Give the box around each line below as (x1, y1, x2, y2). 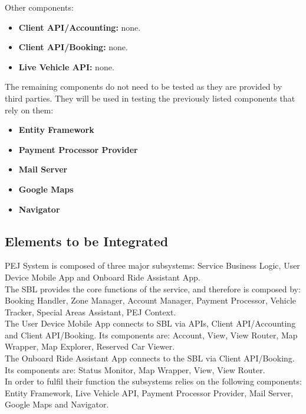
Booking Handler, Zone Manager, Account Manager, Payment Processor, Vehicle (5, 294, 297, 307)
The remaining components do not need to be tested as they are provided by (5, 80, 282, 93)
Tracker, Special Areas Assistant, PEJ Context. (5, 305, 176, 318)
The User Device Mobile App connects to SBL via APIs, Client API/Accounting (5, 317, 296, 330)
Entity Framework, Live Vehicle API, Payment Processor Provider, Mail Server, (5, 386, 294, 399)
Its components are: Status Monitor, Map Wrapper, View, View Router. (5, 363, 265, 376)
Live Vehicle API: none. (18, 60, 114, 73)
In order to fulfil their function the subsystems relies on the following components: (5, 375, 302, 387)
